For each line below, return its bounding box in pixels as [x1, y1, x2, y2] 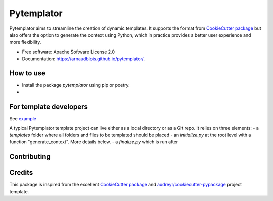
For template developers [9, 103, 88, 111]
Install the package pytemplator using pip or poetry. [22, 82, 130, 88]
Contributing [9, 152, 51, 161]
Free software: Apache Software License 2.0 [22, 48, 115, 55]
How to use [9, 69, 45, 77]
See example [9, 116, 36, 122]
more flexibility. [9, 39, 41, 45]
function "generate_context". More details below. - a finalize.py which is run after [9, 139, 178, 145]
